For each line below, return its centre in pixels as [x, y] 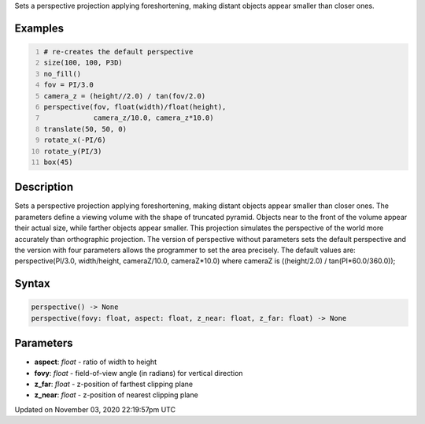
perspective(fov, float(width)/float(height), [135, 107]
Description [44, 187]
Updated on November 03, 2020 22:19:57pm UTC [95, 409]
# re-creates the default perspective [118, 52]
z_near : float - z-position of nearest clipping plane [116, 395]
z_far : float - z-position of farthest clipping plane [113, 384]
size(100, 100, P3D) [83, 63]
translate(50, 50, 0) [85, 129]
